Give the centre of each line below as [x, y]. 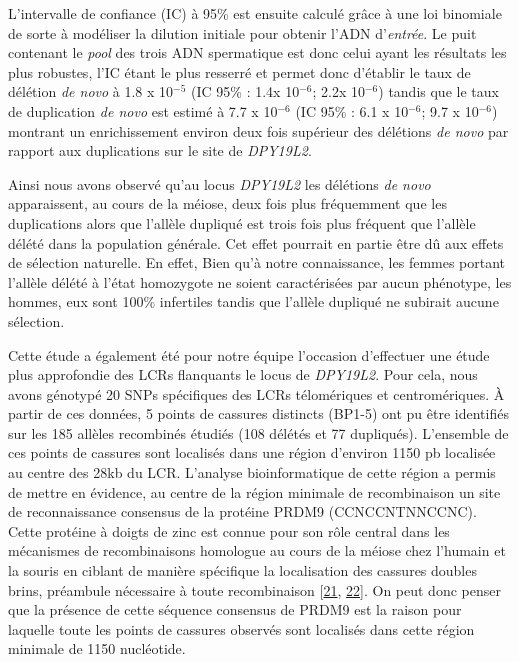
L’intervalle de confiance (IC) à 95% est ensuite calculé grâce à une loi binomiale [255, 13]
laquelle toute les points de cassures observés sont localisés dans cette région [241, 628]
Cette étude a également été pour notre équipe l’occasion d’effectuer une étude [249, 354]
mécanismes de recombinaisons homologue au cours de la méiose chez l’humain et [257, 550]
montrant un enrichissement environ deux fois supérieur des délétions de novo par [258, 130]
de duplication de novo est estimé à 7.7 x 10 [143, 110]
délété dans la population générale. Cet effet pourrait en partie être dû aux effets [256, 242]
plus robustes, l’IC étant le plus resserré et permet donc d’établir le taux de [239, 71]
